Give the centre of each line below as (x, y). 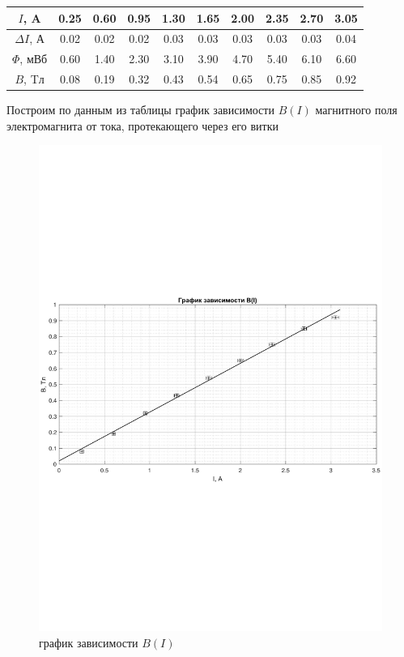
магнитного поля (356, 110)
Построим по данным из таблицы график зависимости (140, 110)
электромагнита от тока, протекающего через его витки (142, 125)
